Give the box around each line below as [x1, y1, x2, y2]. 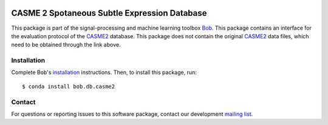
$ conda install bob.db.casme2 [22, 83, 115, 90]
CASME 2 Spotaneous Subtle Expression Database [11, 8, 207, 18]
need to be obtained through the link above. [11, 41, 121, 49]
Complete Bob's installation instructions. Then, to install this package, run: [11, 69, 197, 76]
